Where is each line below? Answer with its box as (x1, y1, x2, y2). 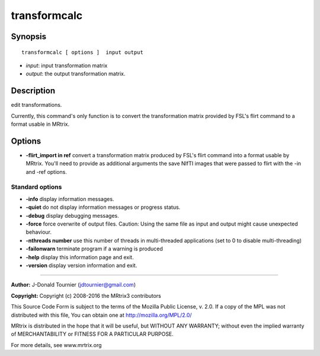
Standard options (11, 183, 62, 191)
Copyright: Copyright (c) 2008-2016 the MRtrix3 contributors (11, 292, 161, 299)
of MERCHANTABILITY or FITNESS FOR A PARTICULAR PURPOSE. (11, 330, 174, 338)
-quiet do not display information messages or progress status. (25, 204, 181, 211)
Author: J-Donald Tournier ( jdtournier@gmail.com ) (11, 281, 136, 288)
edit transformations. (11, 101, 62, 109)
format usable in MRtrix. (11, 120, 70, 128)
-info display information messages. (25, 195, 114, 202)
